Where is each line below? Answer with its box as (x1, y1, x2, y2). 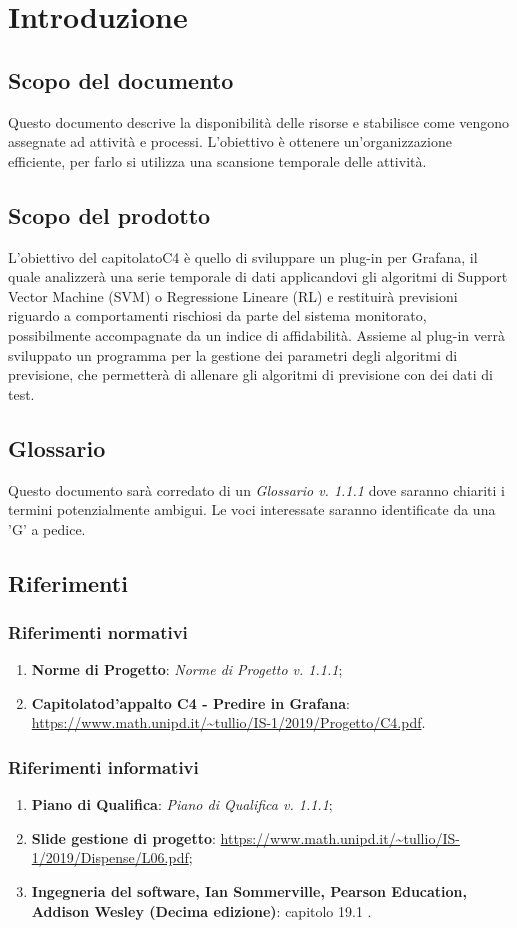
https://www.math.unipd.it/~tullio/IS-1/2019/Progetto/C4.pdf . (31, 712, 426, 733)
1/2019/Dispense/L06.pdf (31, 847, 189, 868)
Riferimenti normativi (8, 620, 188, 644)
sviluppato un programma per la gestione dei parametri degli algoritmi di (8, 344, 458, 365)
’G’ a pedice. (8, 518, 86, 539)
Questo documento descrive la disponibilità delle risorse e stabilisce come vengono (8, 111, 510, 132)
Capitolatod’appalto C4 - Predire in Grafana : (31, 692, 351, 713)
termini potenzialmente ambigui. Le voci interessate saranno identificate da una (8, 499, 496, 520)
